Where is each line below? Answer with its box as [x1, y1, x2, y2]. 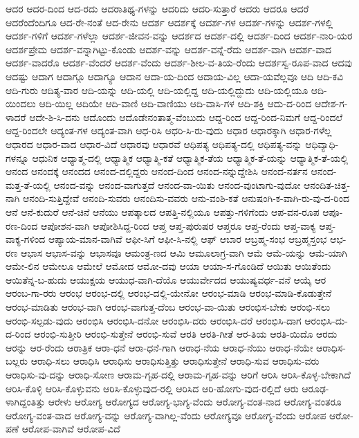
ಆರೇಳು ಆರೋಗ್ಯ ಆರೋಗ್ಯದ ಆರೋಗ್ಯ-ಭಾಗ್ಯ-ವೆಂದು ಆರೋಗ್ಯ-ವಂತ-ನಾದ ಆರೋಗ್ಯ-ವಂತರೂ [48, 394, 342, 409]
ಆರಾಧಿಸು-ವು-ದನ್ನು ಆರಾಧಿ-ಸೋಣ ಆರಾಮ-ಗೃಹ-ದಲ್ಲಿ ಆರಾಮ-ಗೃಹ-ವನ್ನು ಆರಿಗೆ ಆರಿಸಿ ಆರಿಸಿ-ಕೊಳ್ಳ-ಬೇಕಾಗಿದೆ [6, 367, 351, 382]
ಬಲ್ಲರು [6, 354, 28, 368]
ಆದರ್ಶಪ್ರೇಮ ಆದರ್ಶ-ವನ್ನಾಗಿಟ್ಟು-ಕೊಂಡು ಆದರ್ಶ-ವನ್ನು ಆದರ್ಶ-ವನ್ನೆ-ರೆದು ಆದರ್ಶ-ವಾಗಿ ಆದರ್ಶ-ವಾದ [6, 42, 332, 56]
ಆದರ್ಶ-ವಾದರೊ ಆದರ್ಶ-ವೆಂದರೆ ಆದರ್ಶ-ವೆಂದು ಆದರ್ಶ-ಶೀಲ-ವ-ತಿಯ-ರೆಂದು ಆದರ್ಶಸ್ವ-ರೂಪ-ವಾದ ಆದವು [6, 55, 352, 70]
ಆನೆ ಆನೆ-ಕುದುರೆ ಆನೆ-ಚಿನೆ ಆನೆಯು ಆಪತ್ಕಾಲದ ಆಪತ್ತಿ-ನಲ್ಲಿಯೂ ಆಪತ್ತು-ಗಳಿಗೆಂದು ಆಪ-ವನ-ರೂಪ [6, 204, 320, 219]
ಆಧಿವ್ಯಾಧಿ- [305, 136, 339, 151]
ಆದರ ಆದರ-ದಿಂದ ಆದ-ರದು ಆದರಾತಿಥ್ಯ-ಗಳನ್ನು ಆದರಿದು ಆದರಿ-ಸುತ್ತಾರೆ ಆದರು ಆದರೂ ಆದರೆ [6, 1, 309, 15]
